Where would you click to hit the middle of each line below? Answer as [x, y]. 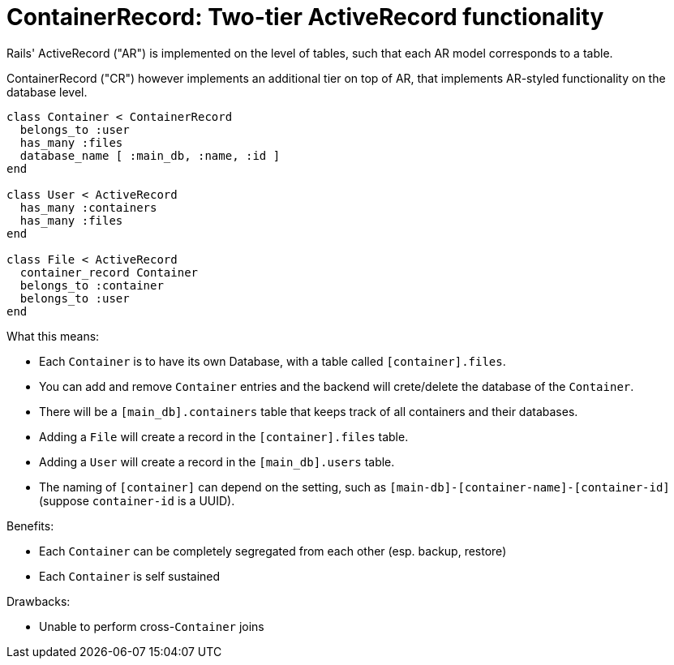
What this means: [53, 336]
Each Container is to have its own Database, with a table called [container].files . [273, 361]
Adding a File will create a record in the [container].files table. [224, 436]
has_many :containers [88, 207]
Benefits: [30, 526]
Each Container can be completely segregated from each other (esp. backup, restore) [273, 551]
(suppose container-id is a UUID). [137, 500]
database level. [47, 92]
